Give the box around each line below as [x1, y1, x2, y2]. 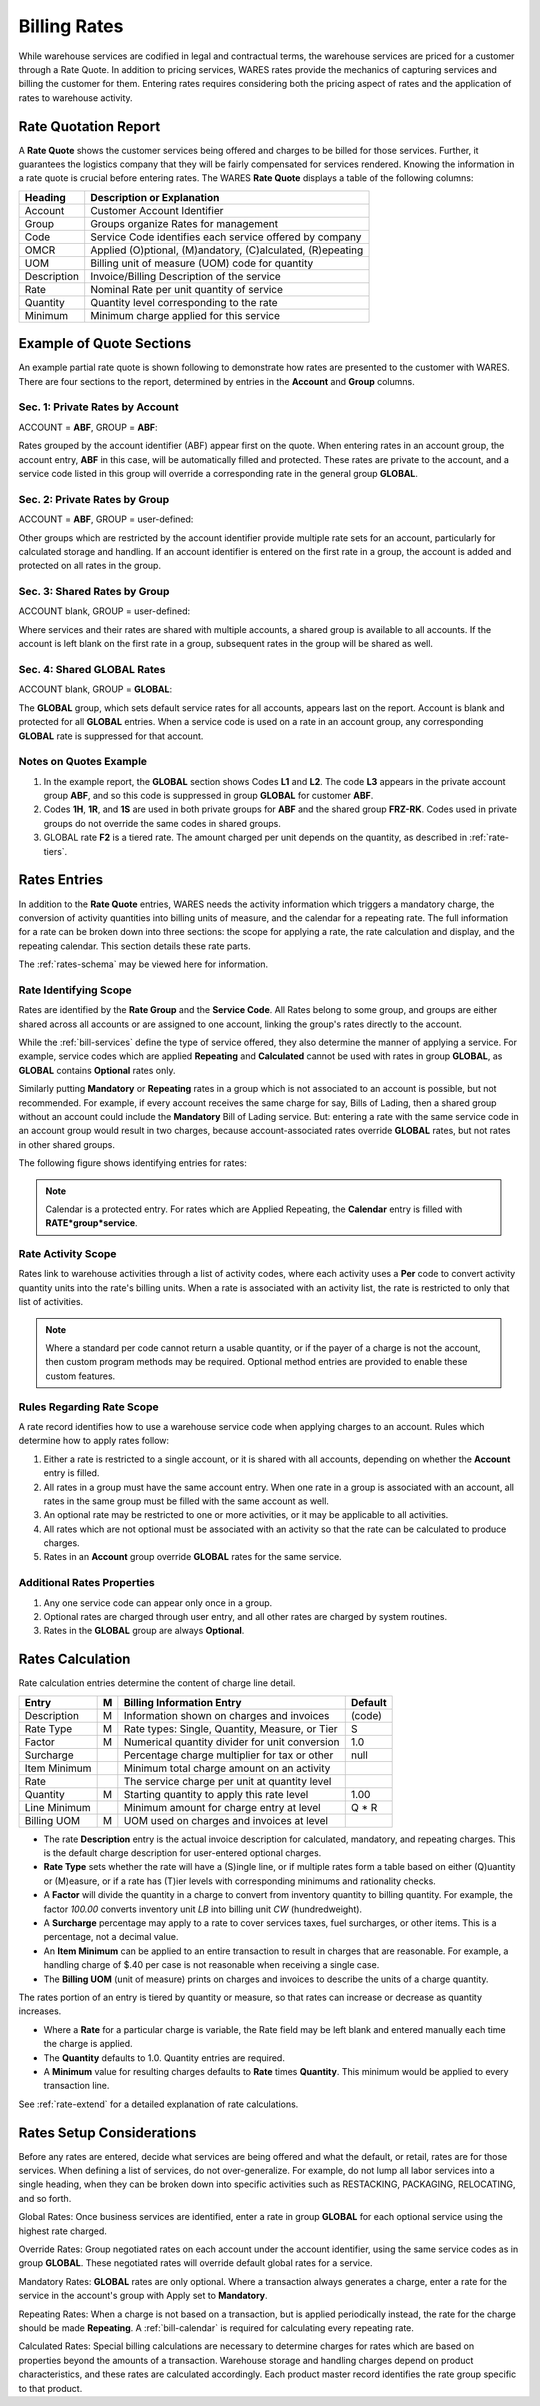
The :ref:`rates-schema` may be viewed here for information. [18, 958, 269, 970]
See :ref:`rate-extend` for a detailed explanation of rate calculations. [18, 2098, 299, 2110]
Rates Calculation [18, 1651, 131, 1668]
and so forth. [18, 2192, 72, 2204]
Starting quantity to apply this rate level [123, 1787, 309, 1801]
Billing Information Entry [123, 1695, 242, 1709]
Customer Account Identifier [90, 203, 224, 217]
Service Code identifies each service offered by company [90, 230, 362, 244]
